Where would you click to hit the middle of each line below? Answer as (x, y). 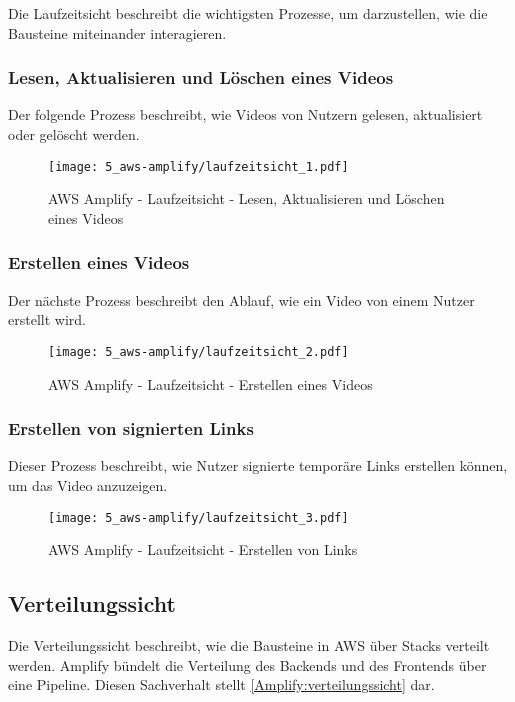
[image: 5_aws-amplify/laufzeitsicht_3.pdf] (198, 517)
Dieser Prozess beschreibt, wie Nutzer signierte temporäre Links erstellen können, (258, 465)
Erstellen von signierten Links (131, 428)
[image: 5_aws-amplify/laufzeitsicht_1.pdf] (198, 166)
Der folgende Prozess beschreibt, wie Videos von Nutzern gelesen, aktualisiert (245, 114)
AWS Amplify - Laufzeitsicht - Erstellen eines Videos (210, 383)
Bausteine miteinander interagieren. (117, 32)
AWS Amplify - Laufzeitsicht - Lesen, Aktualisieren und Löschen (246, 198)
